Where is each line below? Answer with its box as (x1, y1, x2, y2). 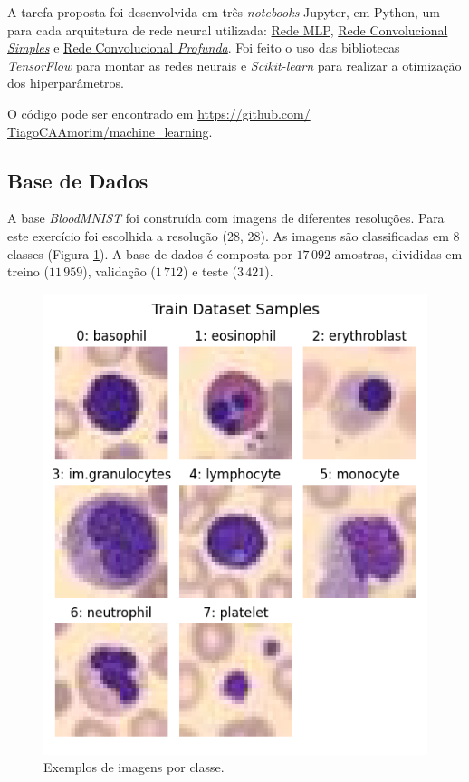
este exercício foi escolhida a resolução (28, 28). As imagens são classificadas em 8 (7, 226, 460, 245)
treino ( (7, 262, 49, 281)
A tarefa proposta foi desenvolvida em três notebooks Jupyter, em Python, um (7, 3, 441, 21)
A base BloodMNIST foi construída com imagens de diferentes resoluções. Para (7, 208, 445, 227)
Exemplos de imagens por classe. (43, 758, 225, 777)
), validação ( (82, 262, 156, 281)
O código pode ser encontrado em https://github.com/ (7, 103, 311, 122)
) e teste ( (183, 262, 238, 281)
